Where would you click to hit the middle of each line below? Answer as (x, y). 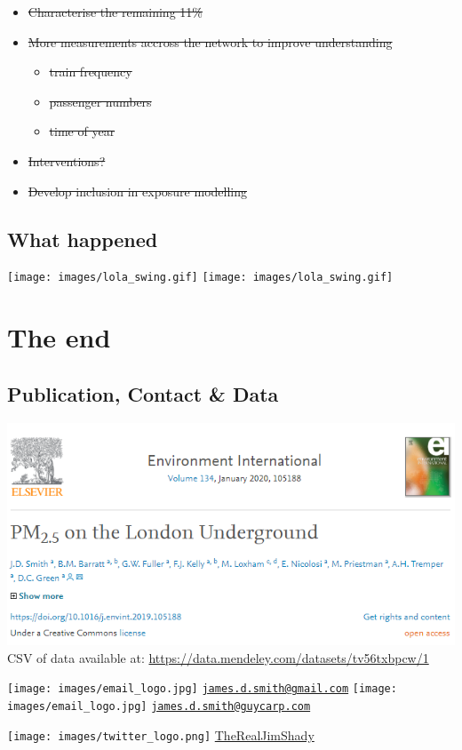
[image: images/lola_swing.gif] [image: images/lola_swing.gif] (200, 278)
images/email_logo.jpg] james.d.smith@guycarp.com (159, 706)
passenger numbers (100, 101)
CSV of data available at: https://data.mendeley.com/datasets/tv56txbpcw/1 (218, 657)
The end (59, 337)
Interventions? (67, 160)
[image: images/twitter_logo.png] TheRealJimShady (161, 734)
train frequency (91, 72)
